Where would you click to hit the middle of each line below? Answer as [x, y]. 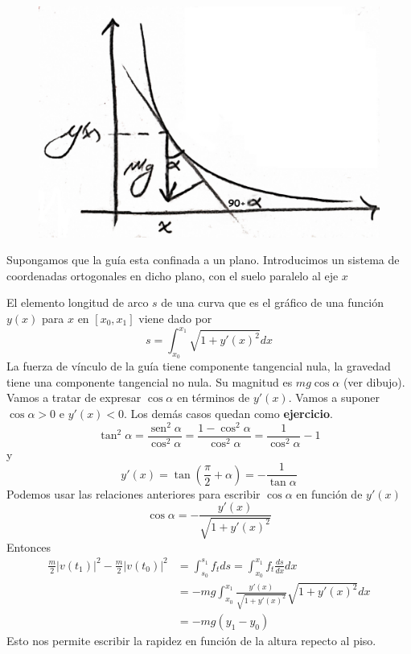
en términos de [213, 397]
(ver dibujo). [374, 381]
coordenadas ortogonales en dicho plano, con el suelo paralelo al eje [173, 275]
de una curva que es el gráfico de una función [272, 302]
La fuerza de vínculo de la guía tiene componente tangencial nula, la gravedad [199, 366]
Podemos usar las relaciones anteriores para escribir [134, 493]
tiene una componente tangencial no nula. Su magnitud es [150, 381]
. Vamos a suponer [334, 397]
